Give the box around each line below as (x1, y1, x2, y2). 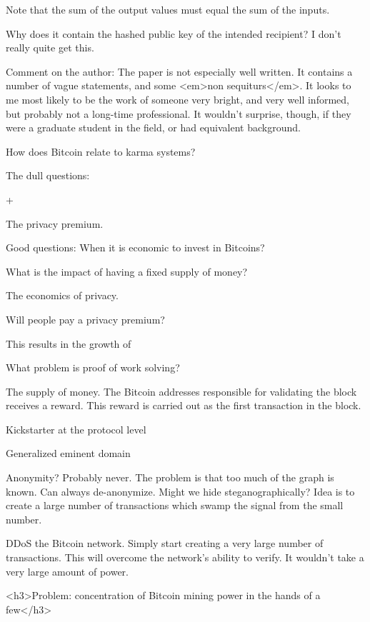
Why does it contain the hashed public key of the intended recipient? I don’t (6, 26, 341, 41)
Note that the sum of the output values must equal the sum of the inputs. (6, 2, 330, 16)
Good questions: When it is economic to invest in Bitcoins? (6, 240, 265, 255)
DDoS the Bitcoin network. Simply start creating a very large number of (6, 536, 324, 551)
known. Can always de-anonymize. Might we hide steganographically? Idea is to (6, 483, 355, 498)
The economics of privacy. (6, 288, 119, 303)
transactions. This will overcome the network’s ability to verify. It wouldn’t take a (6, 550, 364, 565)
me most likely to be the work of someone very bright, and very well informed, (6, 91, 349, 106)
